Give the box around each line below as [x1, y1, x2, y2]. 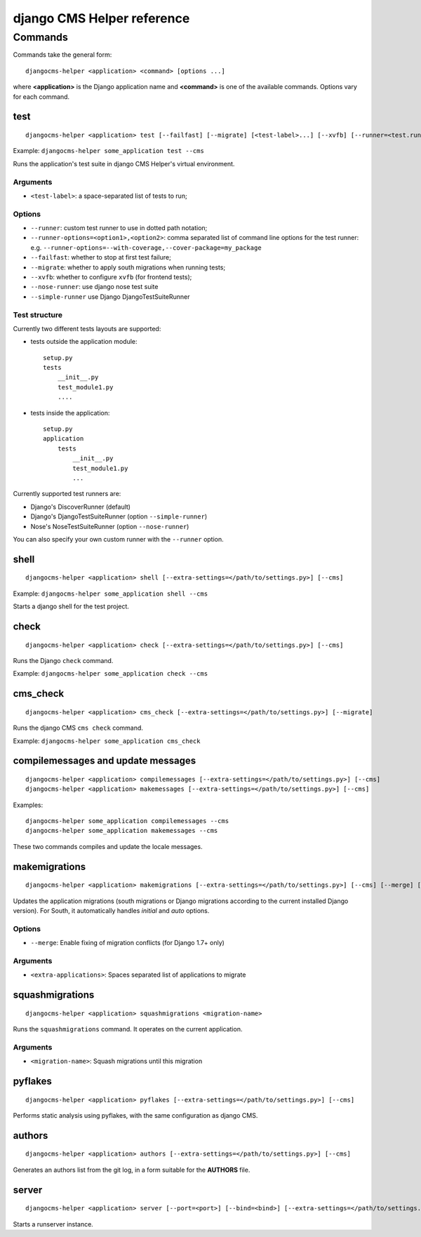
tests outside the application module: [30, 337, 138, 346]
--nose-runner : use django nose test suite [30, 283, 159, 291]
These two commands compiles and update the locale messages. [13, 842, 203, 850]
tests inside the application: [30, 408, 110, 417]
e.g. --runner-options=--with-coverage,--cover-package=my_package [30, 243, 262, 252]
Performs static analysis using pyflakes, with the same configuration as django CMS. [13, 1111, 258, 1120]
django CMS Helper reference [13, 11, 190, 26]
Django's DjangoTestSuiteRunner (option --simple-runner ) [30, 512, 208, 521]
